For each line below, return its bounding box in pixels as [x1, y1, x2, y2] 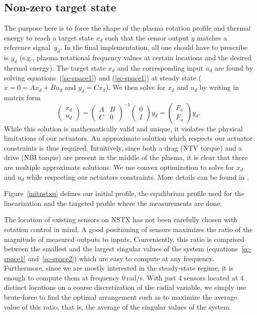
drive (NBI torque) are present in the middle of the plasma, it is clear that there [4, 152, 248, 162]
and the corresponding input [117, 62, 204, 73]
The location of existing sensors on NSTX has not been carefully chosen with [4, 214, 238, 225]
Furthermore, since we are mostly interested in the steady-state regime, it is [4, 263, 234, 273]
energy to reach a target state [4, 32, 94, 42]
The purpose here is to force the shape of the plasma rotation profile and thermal [4, 23, 251, 33]
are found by [214, 62, 253, 73]
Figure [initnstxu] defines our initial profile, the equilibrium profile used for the [4, 188, 245, 198]
